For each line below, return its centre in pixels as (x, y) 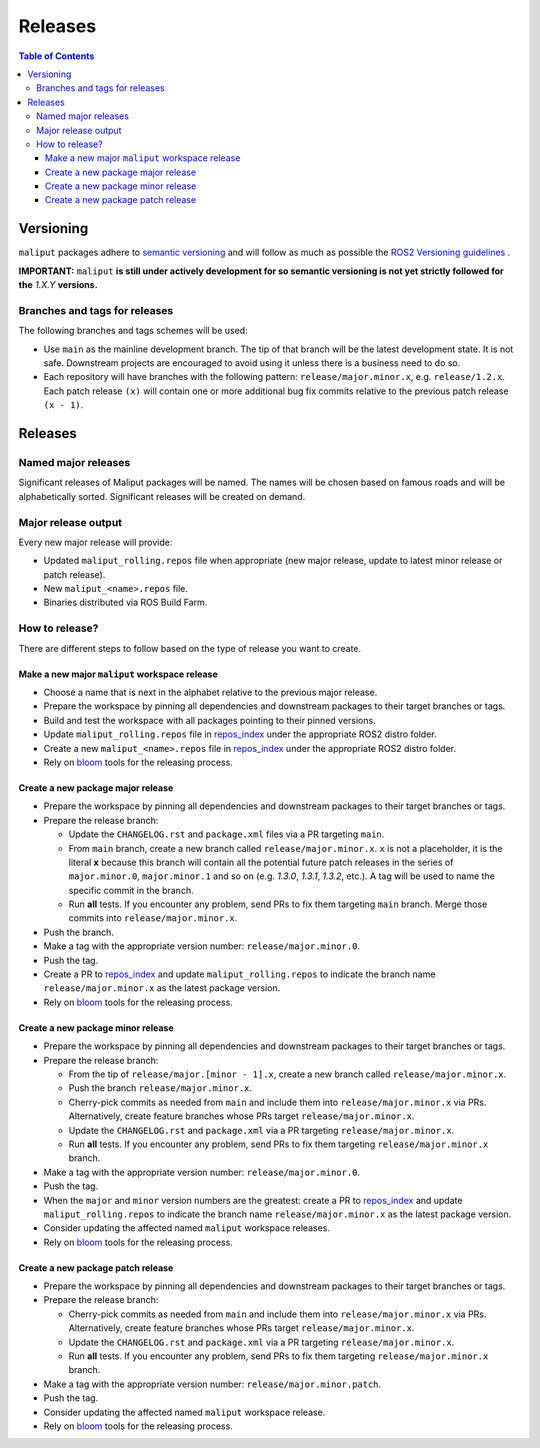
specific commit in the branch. (131, 890)
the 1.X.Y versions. (58, 285)
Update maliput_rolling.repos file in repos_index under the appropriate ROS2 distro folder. (240, 734)
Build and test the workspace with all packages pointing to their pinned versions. (209, 720)
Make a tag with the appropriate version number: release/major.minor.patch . (212, 1384)
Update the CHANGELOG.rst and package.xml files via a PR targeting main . (226, 834)
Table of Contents (56, 56)
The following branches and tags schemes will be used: (133, 331)
